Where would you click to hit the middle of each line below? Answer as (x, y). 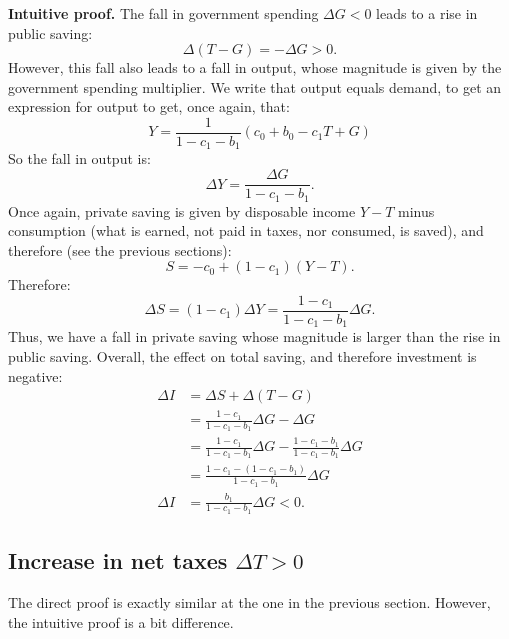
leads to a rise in (427, 13)
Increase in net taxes (118, 560)
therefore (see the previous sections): (120, 249)
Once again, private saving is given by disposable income (182, 210)
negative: (35, 375)
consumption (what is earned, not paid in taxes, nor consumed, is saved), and (246, 230)
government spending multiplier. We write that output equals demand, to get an (255, 86)
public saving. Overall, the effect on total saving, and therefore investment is (242, 356)
